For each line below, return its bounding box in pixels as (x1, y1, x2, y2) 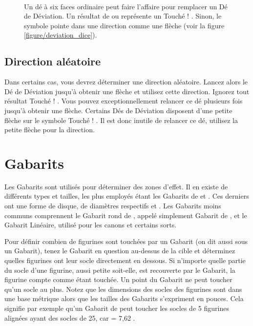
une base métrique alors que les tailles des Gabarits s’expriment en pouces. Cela (4, 293, 244, 304)
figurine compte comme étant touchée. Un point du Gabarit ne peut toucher (4, 274, 232, 285)
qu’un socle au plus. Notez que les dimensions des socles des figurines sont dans (4, 284, 242, 294)
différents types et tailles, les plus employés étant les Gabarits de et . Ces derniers (4, 191, 249, 201)
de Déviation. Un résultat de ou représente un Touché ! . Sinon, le (24, 11, 222, 21)
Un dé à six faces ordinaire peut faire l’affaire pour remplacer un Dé (24, 1, 228, 11)
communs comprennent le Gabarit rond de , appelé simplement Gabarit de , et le (4, 210, 247, 220)
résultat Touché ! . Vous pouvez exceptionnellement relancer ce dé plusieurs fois (4, 96, 243, 106)
